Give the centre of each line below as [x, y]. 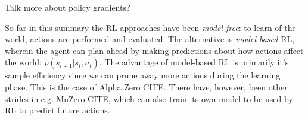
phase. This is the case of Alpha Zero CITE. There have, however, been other [146, 86]
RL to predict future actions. [57, 110]
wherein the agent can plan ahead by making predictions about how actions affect [154, 50]
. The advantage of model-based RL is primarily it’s [194, 62]
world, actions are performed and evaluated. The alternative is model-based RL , [150, 39]
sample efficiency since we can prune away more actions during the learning [143, 75]
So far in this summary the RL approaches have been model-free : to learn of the [150, 27]
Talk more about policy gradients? [68, 7]
